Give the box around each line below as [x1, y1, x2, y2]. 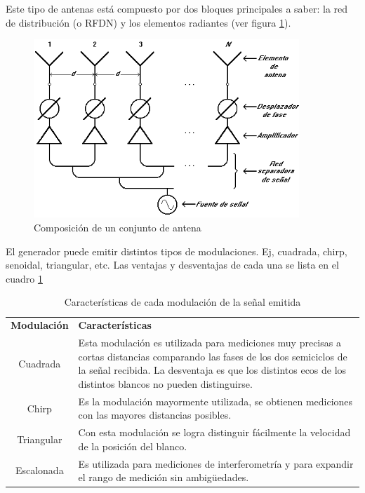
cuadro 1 [6, 271, 43, 285]
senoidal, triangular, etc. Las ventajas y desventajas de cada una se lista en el [6, 257, 339, 272]
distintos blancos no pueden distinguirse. [78, 376, 253, 391]
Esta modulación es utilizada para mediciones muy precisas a [78, 335, 341, 350]
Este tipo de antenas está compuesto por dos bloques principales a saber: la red [6, 1, 348, 15]
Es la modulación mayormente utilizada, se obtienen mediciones [78, 393, 353, 408]
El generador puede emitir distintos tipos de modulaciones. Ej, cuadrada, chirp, [6, 243, 347, 258]
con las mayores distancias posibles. [78, 407, 232, 422]
